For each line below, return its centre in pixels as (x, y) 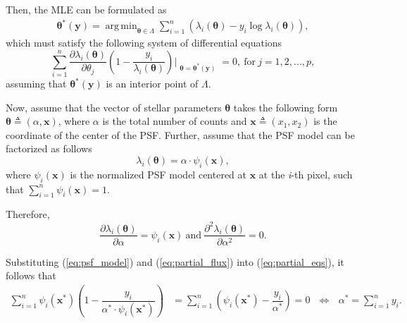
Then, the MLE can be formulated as (86, 9)
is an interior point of (152, 84)
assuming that (36, 84)
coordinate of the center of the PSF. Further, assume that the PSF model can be (180, 134)
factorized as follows (49, 148)
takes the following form (286, 107)
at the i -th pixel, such (306, 174)
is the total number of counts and (175, 121)
